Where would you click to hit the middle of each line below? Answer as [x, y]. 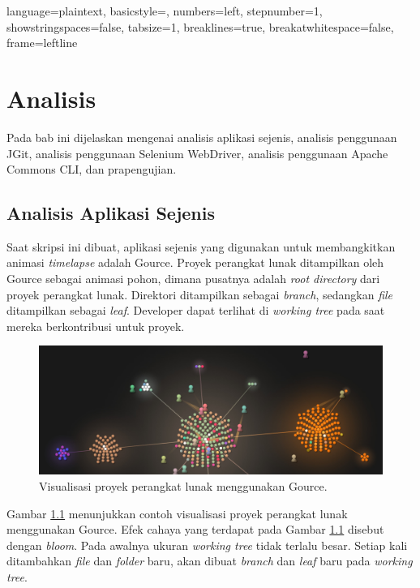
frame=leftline [42, 43]
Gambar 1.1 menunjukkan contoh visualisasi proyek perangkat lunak [177, 513]
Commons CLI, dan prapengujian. [92, 169]
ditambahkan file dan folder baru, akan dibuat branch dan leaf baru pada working [210, 561]
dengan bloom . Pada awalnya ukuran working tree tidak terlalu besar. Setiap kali [207, 545]
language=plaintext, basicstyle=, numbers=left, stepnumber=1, [165, 11]
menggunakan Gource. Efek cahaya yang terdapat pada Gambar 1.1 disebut [195, 529]
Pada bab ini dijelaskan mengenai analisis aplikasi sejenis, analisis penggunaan [202, 137]
